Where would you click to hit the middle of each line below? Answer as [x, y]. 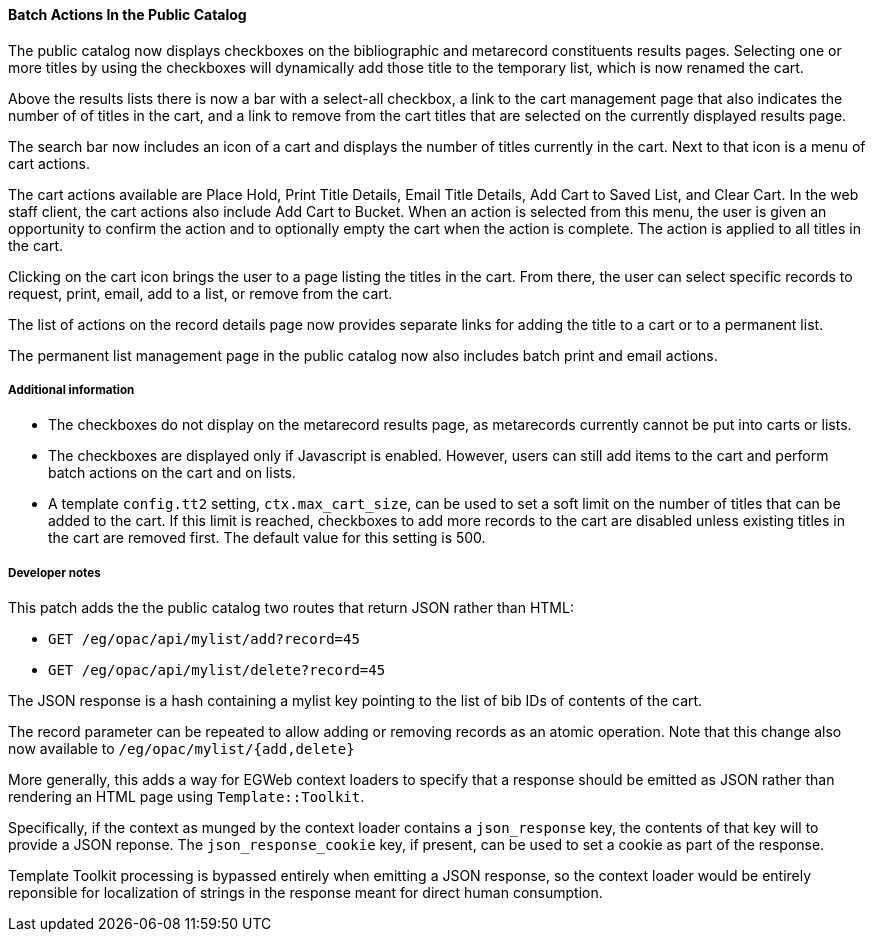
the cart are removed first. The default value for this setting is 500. [267, 538]
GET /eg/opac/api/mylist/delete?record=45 [217, 670]
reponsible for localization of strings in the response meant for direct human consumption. [305, 893]
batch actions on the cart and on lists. [172, 473]
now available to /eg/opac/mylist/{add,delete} [181, 749]
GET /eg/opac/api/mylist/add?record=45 [204, 639]
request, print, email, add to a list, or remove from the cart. [200, 293]
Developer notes [54, 572]
